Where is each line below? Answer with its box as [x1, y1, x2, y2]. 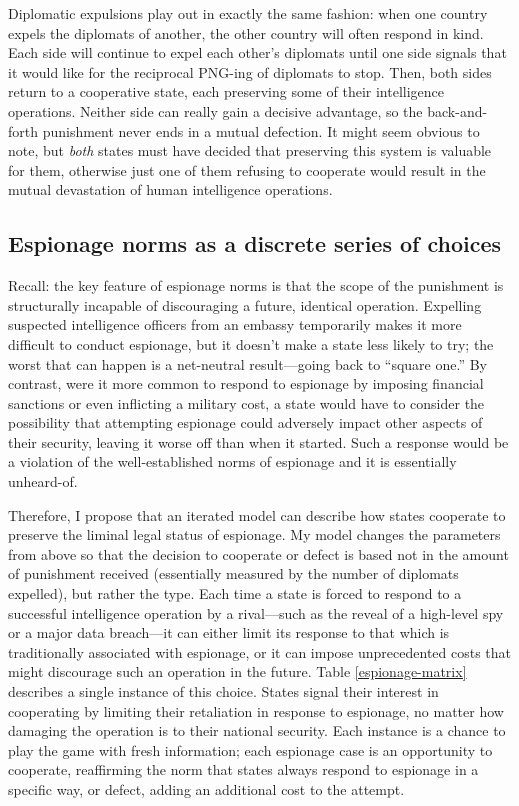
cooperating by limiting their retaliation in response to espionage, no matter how [8, 700, 504, 721]
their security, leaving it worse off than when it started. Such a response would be [8, 431, 509, 452]
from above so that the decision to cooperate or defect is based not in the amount [8, 543, 509, 564]
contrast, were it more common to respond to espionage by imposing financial [8, 373, 484, 394]
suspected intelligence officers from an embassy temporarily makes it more [8, 314, 462, 335]
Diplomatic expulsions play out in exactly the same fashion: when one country [8, 3, 488, 23]
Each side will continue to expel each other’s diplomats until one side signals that [8, 42, 507, 63]
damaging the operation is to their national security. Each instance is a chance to [8, 720, 506, 741]
